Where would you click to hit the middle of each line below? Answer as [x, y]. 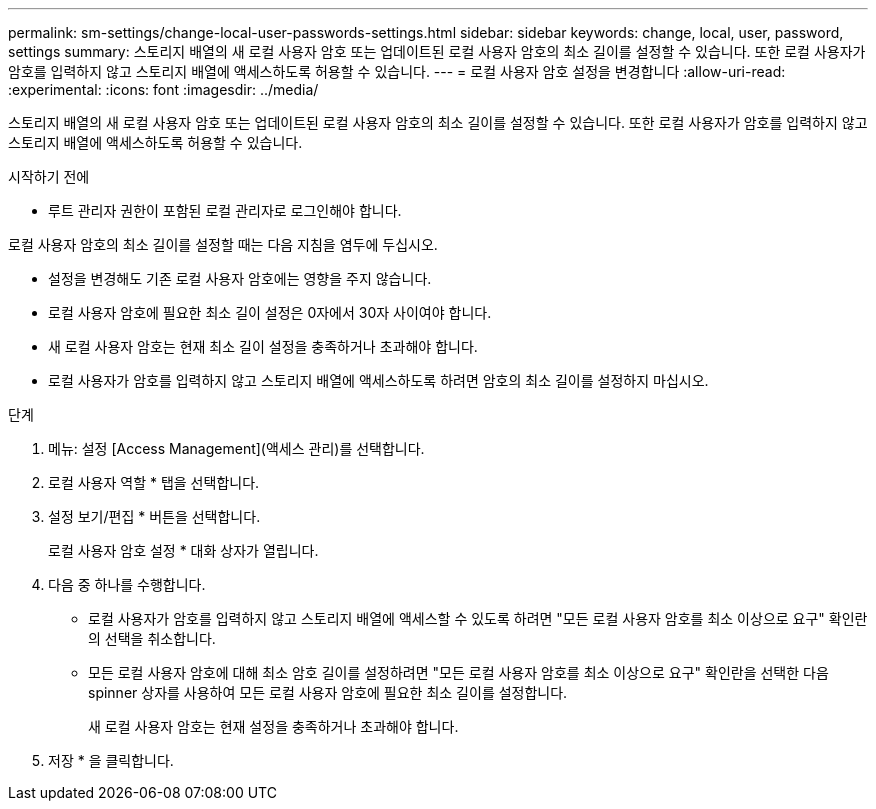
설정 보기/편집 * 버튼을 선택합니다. [154, 516]
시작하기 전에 [49, 176]
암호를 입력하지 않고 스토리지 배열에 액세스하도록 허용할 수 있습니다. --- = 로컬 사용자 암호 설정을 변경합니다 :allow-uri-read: [397, 71]
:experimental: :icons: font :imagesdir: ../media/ [163, 89]
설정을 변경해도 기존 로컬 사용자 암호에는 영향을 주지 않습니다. [240, 278]
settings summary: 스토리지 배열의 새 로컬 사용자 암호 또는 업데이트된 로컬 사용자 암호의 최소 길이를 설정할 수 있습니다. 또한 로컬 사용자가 [437, 51]
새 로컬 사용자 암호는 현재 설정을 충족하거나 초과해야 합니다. [273, 726]
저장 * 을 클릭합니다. [111, 760]
